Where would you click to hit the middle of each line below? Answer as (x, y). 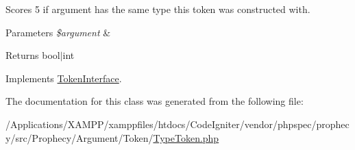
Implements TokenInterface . (64, 78)
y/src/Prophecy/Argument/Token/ (79, 137)
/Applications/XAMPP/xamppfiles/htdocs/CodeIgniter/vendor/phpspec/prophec (177, 124)
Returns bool (33, 55)
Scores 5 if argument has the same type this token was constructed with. (158, 9)
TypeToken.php (186, 137)
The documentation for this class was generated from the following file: (155, 101)
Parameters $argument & (58, 32)
